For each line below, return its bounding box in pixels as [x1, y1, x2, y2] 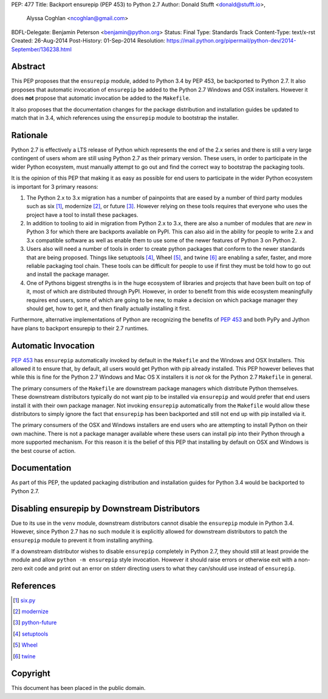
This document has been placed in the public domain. [11, 684, 146, 692]
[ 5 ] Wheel [13, 641, 38, 648]
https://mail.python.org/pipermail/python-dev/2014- [166, 37, 296, 44]
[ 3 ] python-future [13, 619, 57, 627]
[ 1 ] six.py [13, 597, 36, 604]
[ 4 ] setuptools [13, 630, 49, 638]
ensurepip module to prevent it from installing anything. [11, 536, 154, 544]
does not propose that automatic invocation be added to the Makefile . [11, 94, 191, 102]
